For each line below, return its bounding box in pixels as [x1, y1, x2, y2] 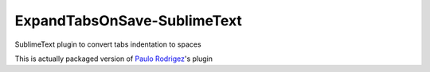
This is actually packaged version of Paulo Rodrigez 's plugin [14, 54, 213, 63]
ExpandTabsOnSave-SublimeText [14, 12, 243, 29]
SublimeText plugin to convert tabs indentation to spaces [14, 40, 202, 49]
